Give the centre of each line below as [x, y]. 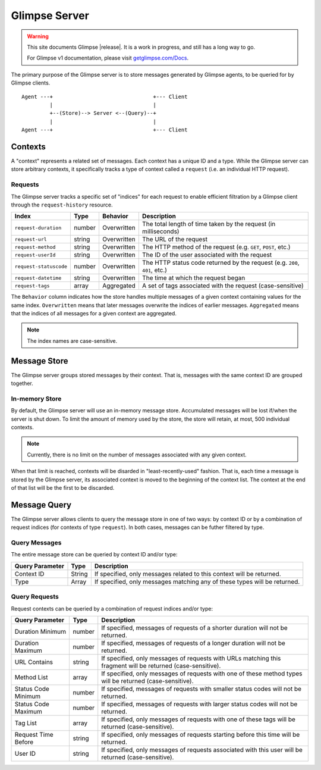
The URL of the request [175, 239]
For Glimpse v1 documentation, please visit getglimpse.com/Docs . [108, 58]
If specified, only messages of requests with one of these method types [202, 674]
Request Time [34, 734]
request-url [31, 239]
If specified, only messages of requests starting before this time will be [201, 734]
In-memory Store [36, 399]
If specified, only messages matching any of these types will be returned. [197, 581]
